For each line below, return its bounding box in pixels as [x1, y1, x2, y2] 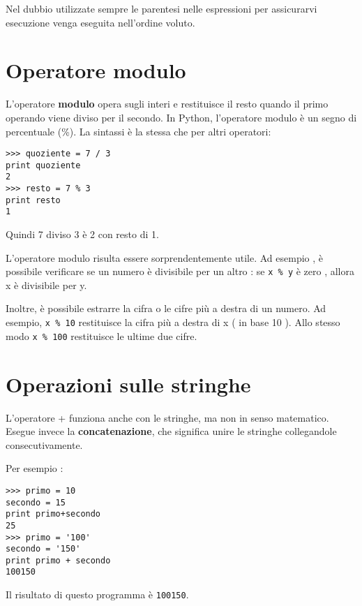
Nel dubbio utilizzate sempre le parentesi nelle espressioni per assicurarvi [6, 1, 317, 15]
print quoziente [6, 160, 81, 170]
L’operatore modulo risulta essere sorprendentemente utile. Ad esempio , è [6, 250, 323, 265]
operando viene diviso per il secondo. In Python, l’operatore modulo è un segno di [6, 110, 357, 124]
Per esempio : [6, 461, 63, 475]
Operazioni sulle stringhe [6, 369, 251, 398]
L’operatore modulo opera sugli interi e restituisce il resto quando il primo [6, 96, 329, 111]
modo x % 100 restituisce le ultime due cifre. [6, 328, 197, 343]
